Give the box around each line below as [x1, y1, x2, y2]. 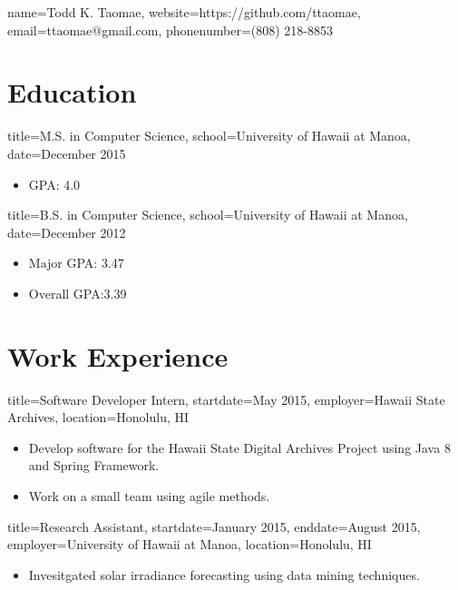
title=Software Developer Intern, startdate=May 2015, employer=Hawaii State [7, 389, 445, 408]
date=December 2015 [7, 143, 126, 162]
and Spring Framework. [28, 456, 160, 475]
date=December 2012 [7, 222, 126, 241]
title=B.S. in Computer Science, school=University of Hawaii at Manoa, [7, 205, 408, 224]
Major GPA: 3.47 [28, 253, 124, 272]
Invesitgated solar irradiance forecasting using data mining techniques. [28, 565, 420, 584]
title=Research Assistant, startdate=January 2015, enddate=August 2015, [7, 516, 421, 536]
